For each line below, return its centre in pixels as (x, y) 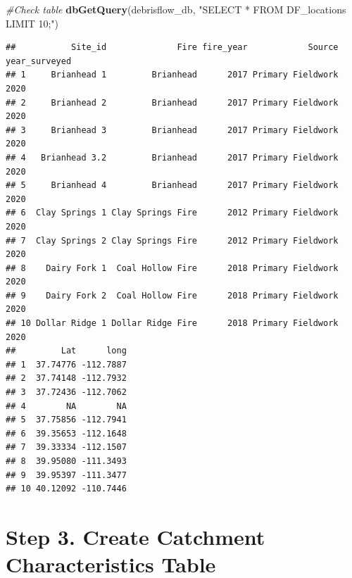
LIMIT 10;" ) (32, 23)
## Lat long (66, 351)
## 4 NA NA (66, 406)
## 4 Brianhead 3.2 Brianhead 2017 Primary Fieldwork (172, 157)
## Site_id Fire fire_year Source (172, 48)
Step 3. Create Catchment (136, 536)
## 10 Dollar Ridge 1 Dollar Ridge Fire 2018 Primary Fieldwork (172, 323)
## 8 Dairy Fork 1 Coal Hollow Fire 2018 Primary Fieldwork (172, 268)
